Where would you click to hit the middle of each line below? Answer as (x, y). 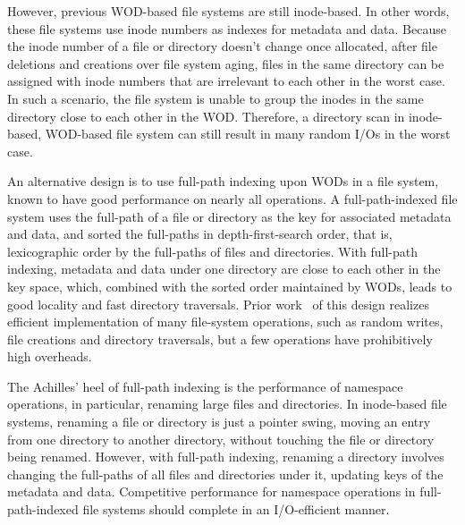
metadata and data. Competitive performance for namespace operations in (211, 491)
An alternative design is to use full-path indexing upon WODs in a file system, (223, 181)
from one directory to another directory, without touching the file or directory (221, 439)
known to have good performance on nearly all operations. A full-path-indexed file (232, 198)
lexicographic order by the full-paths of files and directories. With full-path (212, 251)
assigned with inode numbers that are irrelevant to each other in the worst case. (226, 81)
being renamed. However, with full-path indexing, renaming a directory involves (226, 457)
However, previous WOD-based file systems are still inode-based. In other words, (228, 11)
